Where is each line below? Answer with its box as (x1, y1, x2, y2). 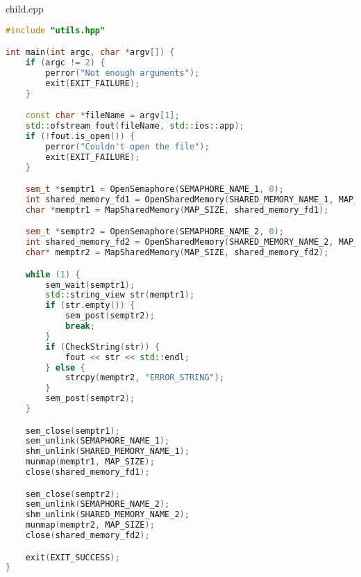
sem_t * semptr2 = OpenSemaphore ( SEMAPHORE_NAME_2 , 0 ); (25, 227, 285, 237)
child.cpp (6, 1, 44, 15)
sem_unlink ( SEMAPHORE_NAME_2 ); (25, 499, 170, 510)
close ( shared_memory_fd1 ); (25, 467, 150, 478)
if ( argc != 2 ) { (25, 58, 106, 67)
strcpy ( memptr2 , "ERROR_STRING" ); (65, 373, 225, 383)
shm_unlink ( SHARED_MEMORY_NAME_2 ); (25, 510, 190, 520)
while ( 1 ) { (25, 269, 81, 279)
